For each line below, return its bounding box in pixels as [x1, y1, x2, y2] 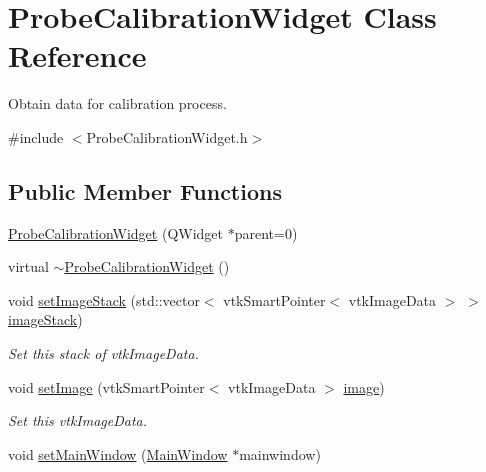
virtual [8, 256, 49, 277]
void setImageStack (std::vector [8, 289, 200, 310]
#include [8, 126, 64, 147]
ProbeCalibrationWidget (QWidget [8, 222, 224, 243]
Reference [8, 35, 147, 76]
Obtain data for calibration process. [8, 93, 227, 114]
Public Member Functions [8, 175, 282, 206]
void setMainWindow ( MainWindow [8, 443, 228, 464]
